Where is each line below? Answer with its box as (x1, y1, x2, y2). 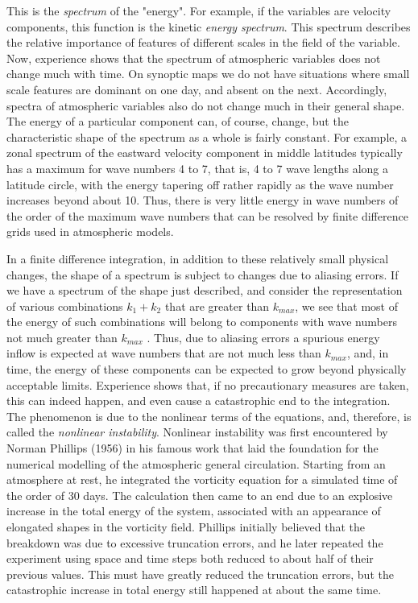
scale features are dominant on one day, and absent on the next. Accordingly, (6, 81, 387, 97)
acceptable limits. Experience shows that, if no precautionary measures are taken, (6, 376, 409, 393)
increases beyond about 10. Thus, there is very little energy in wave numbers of (6, 192, 399, 209)
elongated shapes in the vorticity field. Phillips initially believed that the (6, 518, 366, 535)
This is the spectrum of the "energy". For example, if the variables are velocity (6, 2, 391, 19)
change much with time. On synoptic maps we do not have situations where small (6, 65, 410, 82)
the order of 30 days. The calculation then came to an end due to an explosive (6, 486, 393, 503)
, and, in (346, 345, 389, 361)
